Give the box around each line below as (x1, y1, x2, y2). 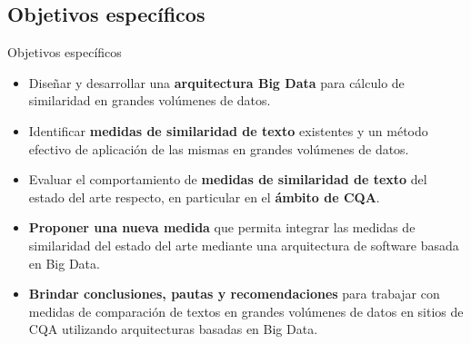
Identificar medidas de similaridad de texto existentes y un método (28, 121, 428, 140)
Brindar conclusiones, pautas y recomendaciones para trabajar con (28, 284, 440, 303)
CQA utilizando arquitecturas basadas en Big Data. (28, 319, 318, 339)
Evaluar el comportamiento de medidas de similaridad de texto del (28, 170, 427, 189)
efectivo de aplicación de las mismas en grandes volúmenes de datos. (28, 139, 409, 158)
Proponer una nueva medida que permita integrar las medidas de (28, 218, 416, 237)
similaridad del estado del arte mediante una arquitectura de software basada (28, 235, 459, 254)
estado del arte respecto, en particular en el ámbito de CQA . (28, 187, 380, 206)
